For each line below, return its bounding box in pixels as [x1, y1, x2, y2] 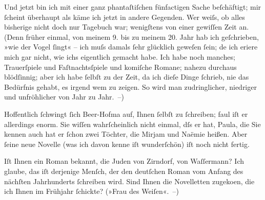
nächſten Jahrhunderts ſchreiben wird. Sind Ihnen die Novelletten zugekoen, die [4, 176, 255, 186]
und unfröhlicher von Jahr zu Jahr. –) [4, 91, 124, 102]
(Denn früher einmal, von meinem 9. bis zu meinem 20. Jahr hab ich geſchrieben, [4, 31, 259, 42]
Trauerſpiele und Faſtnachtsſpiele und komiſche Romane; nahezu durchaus [4, 61, 237, 72]
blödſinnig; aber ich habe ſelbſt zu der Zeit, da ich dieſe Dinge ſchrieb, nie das [4, 71, 249, 82]
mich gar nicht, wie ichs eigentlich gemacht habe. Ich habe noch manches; [4, 51, 235, 62]
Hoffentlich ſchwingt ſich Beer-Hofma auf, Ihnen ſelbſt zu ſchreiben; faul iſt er [4, 108, 248, 119]
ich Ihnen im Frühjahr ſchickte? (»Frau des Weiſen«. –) [4, 186, 179, 196]
